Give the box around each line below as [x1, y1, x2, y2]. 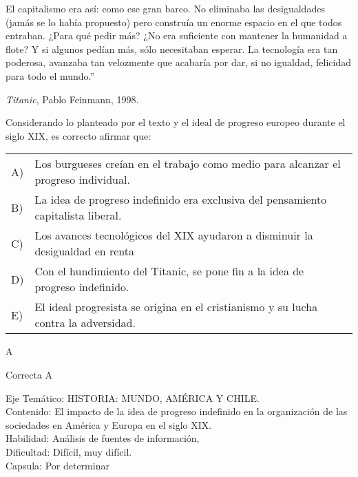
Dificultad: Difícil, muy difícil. [6, 444, 132, 458]
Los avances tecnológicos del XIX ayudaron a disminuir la [34, 227, 313, 244]
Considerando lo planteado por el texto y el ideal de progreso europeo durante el [6, 115, 346, 129]
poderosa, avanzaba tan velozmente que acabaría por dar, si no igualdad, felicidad [6, 55, 352, 70]
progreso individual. [34, 171, 130, 188]
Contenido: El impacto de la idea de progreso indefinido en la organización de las [6, 404, 348, 418]
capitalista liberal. [34, 207, 122, 224]
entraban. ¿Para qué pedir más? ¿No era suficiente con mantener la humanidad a [6, 28, 348, 43]
